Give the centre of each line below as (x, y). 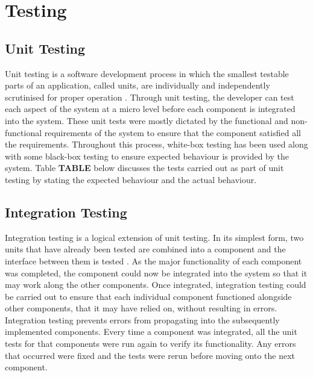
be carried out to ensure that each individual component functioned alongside (148, 296)
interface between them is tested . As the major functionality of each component (153, 260)
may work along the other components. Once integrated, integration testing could (156, 285)
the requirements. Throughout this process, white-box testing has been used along (156, 144)
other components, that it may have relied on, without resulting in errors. (141, 308)
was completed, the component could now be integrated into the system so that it (156, 273)
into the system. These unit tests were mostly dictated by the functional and (147, 120)
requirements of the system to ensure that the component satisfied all (172, 132)
